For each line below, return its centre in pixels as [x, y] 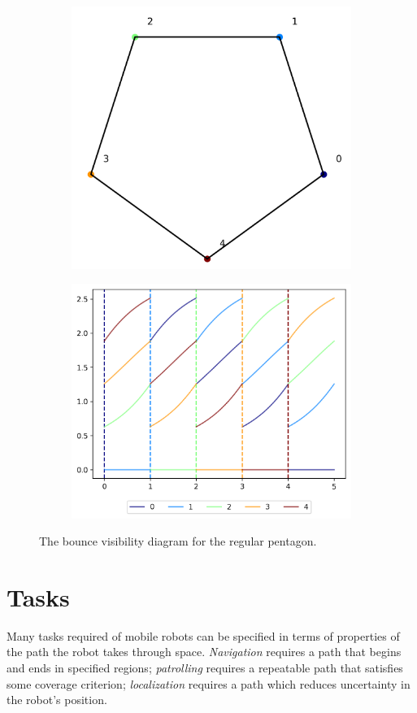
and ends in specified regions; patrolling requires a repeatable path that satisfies [205, 668]
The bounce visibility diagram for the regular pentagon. [178, 541]
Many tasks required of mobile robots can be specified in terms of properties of [203, 635]
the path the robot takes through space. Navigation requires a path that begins [204, 652]
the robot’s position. [57, 700]
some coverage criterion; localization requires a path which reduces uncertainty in [208, 683]
